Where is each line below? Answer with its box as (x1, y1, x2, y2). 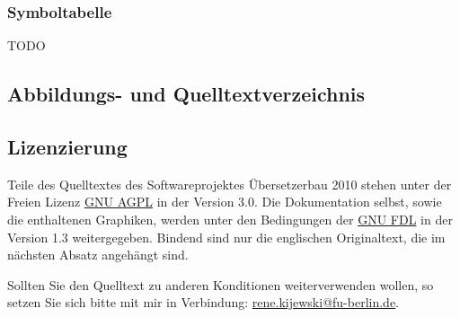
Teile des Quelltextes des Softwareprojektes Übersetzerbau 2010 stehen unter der (7, 174, 452, 193)
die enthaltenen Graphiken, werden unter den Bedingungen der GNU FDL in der (7, 209, 453, 228)
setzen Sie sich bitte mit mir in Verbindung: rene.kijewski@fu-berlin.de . (7, 293, 400, 312)
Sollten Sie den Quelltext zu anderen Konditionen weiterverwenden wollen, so (7, 275, 434, 294)
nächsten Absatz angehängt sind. (7, 245, 189, 264)
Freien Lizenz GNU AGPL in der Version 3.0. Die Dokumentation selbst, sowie (7, 192, 442, 211)
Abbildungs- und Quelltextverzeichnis (7, 80, 366, 108)
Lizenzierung (7, 132, 128, 160)
